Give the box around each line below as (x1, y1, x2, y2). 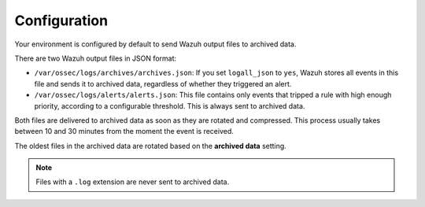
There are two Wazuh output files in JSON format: (14, 54, 177, 63)
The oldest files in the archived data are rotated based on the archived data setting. (14, 141, 286, 150)
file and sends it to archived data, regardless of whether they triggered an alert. (34, 79, 292, 88)
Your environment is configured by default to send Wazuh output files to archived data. (14, 39, 297, 49)
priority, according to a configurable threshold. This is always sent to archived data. (34, 101, 305, 110)
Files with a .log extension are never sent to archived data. (35, 177, 230, 187)
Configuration (14, 12, 109, 29)
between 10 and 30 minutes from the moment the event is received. (14, 127, 234, 136)
